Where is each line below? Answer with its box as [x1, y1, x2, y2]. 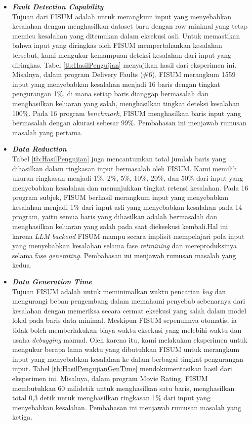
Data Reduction [12, 144, 67, 154]
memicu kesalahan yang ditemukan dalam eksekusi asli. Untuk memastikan [12, 30, 240, 40]
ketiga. [12, 412, 33, 422]
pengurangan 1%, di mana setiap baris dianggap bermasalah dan [12, 88, 209, 99]
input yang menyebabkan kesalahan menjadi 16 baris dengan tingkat [12, 78, 220, 89]
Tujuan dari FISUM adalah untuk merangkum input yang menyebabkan [12, 11, 232, 21]
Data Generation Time [12, 276, 92, 287]
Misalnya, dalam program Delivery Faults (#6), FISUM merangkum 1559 [12, 69, 236, 79]
